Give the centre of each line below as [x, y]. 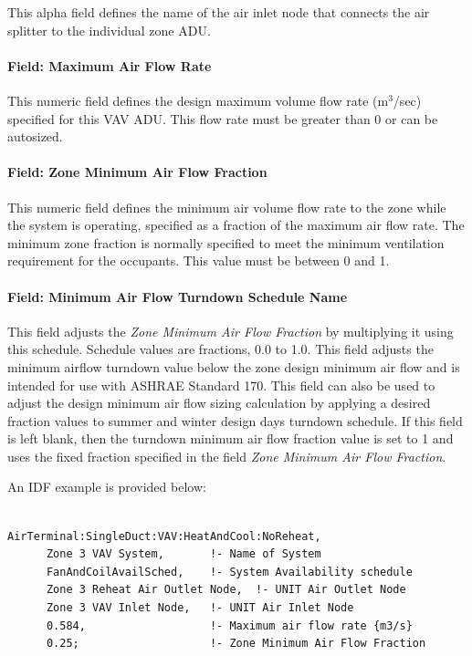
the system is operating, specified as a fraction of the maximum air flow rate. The [236, 225]
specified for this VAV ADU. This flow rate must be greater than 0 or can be [223, 118]
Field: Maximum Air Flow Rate [110, 65]
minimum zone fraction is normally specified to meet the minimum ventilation [226, 242]
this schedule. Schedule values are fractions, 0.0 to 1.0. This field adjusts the [220, 349]
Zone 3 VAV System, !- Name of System [184, 554]
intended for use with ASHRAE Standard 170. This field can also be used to [221, 385]
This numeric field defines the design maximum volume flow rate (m [198, 100]
